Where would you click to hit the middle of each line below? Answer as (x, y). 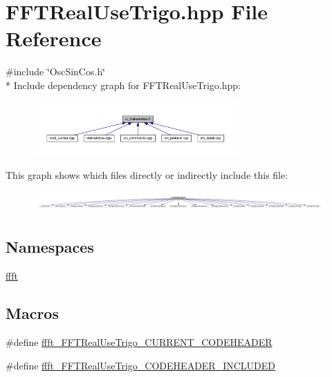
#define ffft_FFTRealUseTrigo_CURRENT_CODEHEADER (139, 342)
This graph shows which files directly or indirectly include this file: (147, 174)
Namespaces (50, 247)
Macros (32, 313)
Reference (54, 38)
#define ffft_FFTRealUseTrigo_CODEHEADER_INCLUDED (140, 365)
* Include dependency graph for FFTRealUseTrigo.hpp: (123, 85)
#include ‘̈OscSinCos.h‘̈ (56, 71)
